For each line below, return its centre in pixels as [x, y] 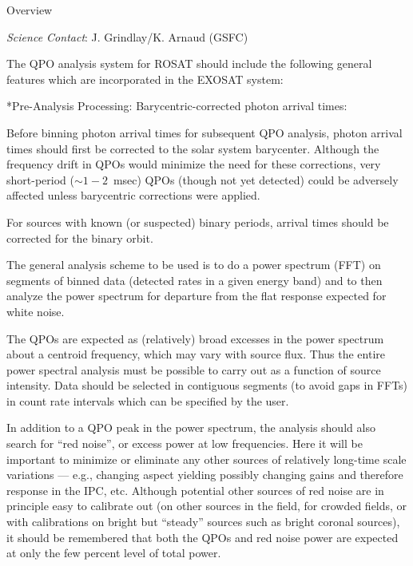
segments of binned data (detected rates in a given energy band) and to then [195, 280]
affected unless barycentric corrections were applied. [133, 195]
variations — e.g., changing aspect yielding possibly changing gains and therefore [205, 475]
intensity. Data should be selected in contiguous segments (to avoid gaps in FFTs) [207, 385]
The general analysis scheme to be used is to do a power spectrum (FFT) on [194, 265]
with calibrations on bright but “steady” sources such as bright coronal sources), [203, 522]
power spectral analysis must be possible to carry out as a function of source [194, 369]
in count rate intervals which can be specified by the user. [148, 400]
